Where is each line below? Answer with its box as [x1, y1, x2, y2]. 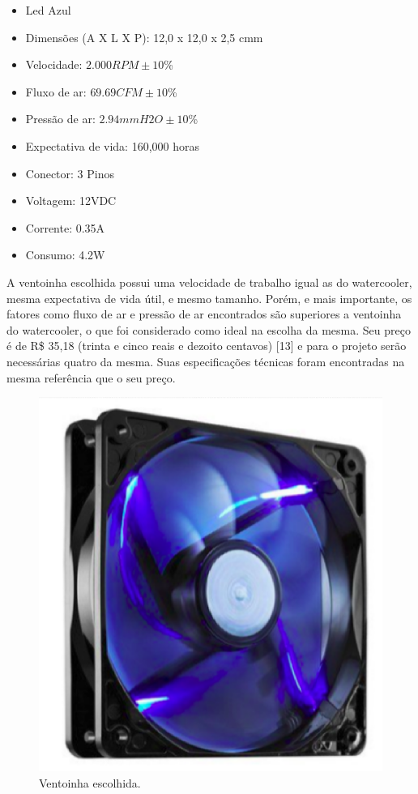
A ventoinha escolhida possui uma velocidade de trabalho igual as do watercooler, [6, 273, 412, 290]
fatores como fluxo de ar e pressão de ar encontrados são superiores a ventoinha [6, 305, 402, 322]
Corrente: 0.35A [25, 219, 105, 236]
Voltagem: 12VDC [25, 192, 117, 209]
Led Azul [25, 2, 71, 18]
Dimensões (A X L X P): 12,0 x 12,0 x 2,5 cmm [25, 28, 263, 45]
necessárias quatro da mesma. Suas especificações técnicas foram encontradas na [6, 352, 405, 369]
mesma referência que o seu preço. [6, 369, 176, 386]
